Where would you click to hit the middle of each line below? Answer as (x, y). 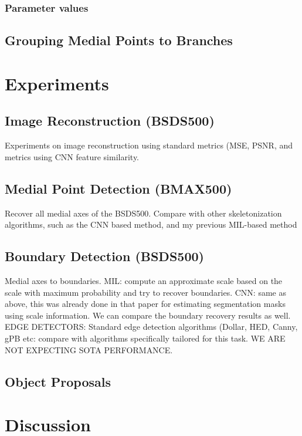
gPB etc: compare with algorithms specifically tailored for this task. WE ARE (145, 338)
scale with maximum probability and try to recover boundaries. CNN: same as (145, 292)
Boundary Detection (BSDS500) (104, 256)
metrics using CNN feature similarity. (72, 156)
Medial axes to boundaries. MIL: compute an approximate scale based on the (144, 280)
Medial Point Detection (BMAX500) (118, 188)
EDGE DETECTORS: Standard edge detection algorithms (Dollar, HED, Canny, (151, 327)
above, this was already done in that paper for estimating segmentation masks (145, 304)
